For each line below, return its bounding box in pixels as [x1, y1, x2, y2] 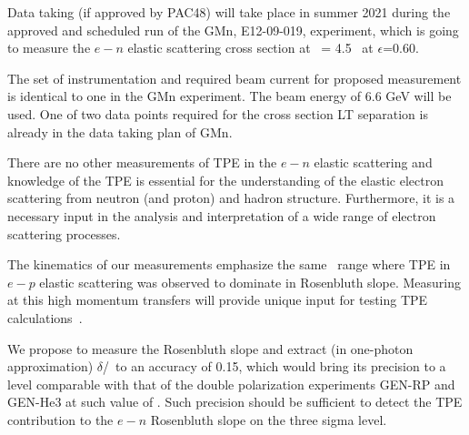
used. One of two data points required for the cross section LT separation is [7, 104, 428, 123]
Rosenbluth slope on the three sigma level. [150, 410, 387, 429]
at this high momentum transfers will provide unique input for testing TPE [7, 290, 428, 309]
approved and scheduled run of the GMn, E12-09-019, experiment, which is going [7, 20, 459, 39]
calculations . [7, 308, 83, 327]
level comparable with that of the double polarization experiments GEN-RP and [7, 374, 455, 393]
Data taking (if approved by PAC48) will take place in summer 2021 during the [7, 3, 451, 21]
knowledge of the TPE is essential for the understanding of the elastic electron [7, 170, 444, 189]
